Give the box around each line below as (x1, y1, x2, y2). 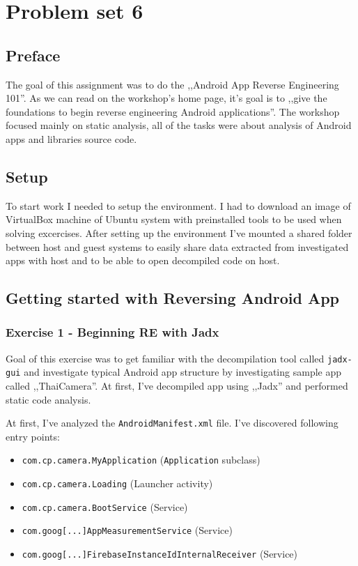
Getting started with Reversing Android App (6, 287, 340, 309)
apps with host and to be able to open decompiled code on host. (6, 253, 280, 268)
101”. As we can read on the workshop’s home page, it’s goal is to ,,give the (6, 91, 327, 105)
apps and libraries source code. (6, 131, 137, 146)
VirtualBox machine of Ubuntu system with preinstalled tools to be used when (6, 212, 342, 227)
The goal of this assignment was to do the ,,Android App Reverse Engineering (6, 77, 339, 91)
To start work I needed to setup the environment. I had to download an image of (6, 198, 351, 213)
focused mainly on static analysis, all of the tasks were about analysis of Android (6, 118, 352, 132)
